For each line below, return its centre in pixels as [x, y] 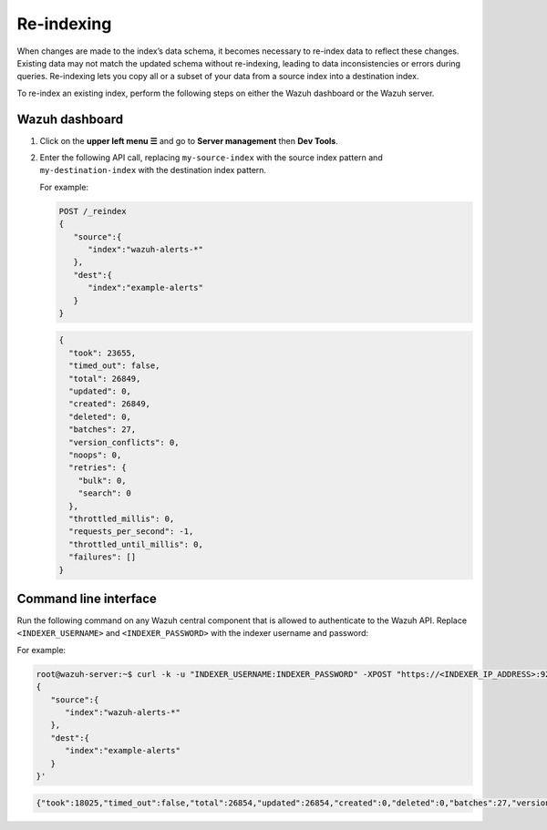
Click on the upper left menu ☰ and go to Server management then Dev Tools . [189, 140]
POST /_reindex [93, 211]
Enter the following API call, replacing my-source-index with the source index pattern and [211, 158]
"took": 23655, [103, 353]
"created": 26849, [109, 404]
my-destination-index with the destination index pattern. [153, 170]
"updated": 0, [100, 391]
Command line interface [87, 598]
